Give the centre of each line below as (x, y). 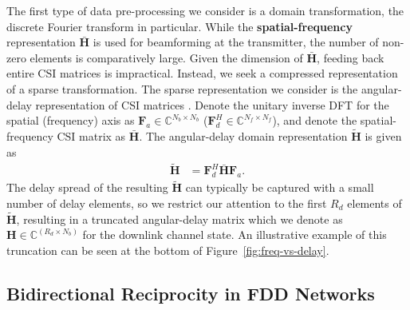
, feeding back (351, 57)
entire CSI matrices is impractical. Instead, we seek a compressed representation (202, 73)
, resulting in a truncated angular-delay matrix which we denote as (179, 219)
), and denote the (315, 120)
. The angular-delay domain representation (243, 135)
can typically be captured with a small (280, 187)
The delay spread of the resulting (87, 187)
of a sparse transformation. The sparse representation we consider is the (182, 88)
